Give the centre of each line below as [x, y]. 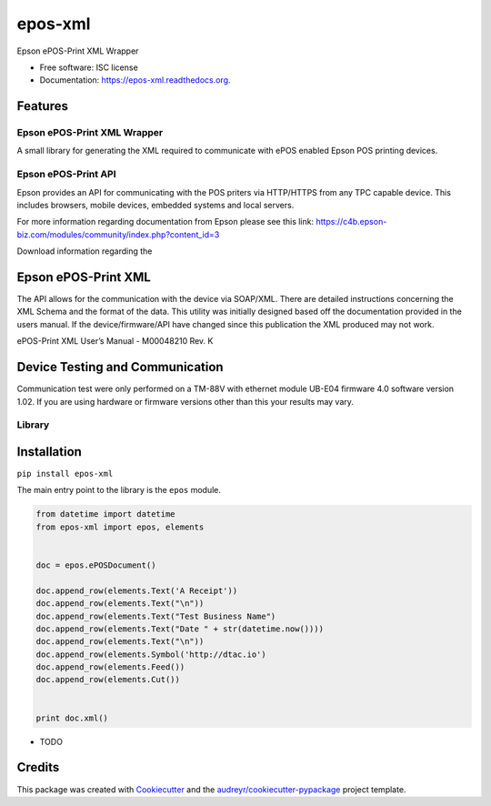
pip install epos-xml [65, 474]
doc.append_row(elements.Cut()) [108, 680]
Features [42, 106]
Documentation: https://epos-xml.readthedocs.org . [135, 80]
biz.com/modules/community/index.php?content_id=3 [118, 234]
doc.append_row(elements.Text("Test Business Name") [156, 616]
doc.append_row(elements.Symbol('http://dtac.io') [151, 654]
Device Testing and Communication [120, 367]
